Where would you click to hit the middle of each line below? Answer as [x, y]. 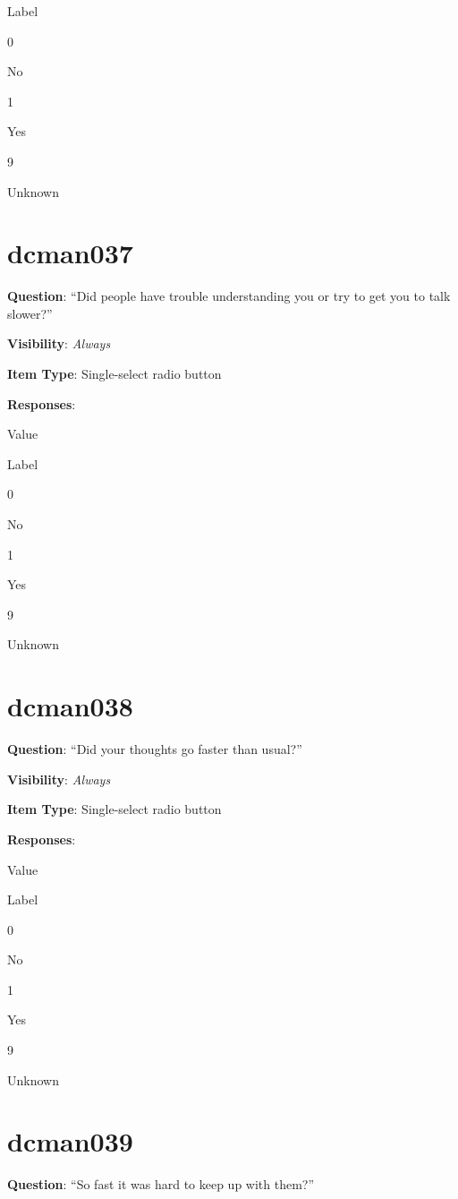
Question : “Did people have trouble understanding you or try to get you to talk [229, 296]
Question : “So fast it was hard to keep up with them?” [161, 1184]
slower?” [30, 313]
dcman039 [70, 1141]
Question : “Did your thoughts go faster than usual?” [155, 749]
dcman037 [70, 253]
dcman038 [70, 706]
